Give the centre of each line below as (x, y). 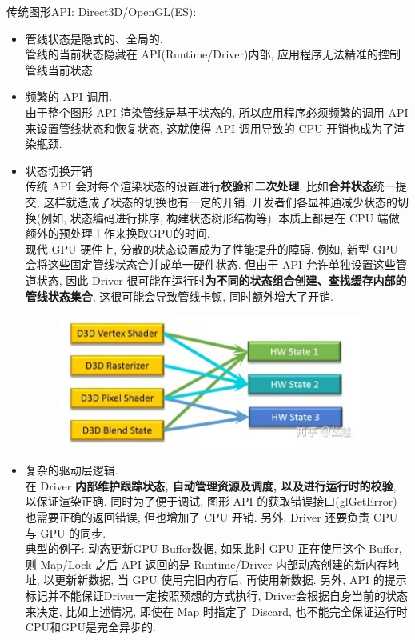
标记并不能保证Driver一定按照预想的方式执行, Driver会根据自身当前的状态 (216, 596)
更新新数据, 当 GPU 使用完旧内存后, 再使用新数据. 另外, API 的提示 (231, 580)
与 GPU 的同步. (66, 532)
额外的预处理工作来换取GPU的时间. (118, 233)
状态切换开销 (59, 170)
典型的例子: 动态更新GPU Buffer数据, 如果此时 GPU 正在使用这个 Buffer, (213, 548)
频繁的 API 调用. (69, 96)
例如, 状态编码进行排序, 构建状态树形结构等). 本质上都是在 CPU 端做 (220, 217)
